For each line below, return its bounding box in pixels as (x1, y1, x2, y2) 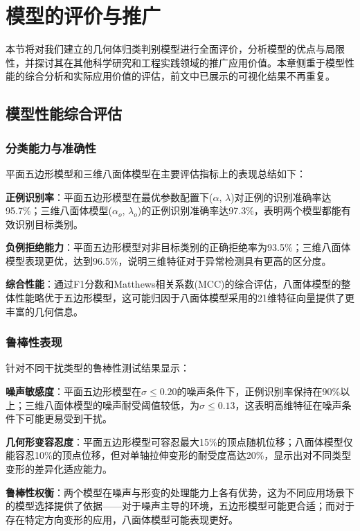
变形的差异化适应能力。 (6, 462, 112, 476)
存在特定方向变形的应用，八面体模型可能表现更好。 (6, 512, 238, 526)
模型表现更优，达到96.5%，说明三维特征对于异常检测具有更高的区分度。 (6, 253, 332, 268)
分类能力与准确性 (6, 139, 96, 156)
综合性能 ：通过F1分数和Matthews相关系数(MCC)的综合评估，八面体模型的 (6, 277, 341, 291)
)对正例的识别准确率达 (231, 189, 332, 204)
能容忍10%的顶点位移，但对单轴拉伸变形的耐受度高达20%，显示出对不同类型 (6, 448, 352, 462)
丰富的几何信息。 (6, 304, 83, 318)
